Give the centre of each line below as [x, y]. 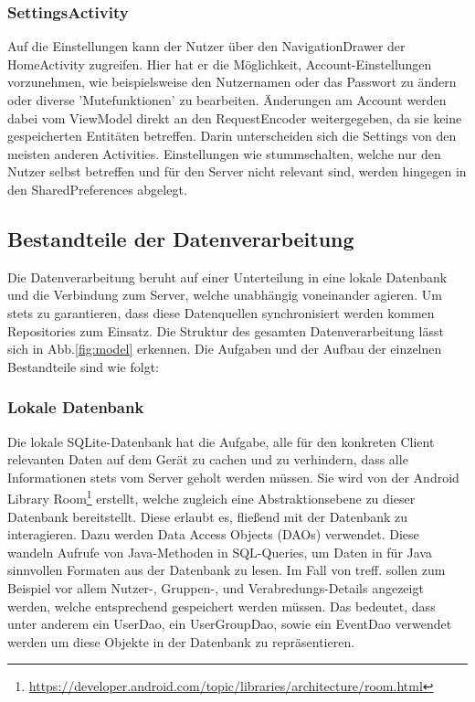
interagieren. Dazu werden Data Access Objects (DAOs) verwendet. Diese [213, 534]
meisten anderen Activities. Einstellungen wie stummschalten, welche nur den [224, 153]
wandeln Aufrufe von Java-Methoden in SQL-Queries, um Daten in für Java [220, 552]
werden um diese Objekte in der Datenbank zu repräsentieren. [181, 641]
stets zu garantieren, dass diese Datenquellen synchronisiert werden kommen [221, 312]
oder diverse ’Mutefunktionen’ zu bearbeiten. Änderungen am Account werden [227, 100]
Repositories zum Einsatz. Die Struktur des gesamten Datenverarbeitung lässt [226, 330]
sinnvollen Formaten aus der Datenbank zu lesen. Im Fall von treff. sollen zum [227, 570]
